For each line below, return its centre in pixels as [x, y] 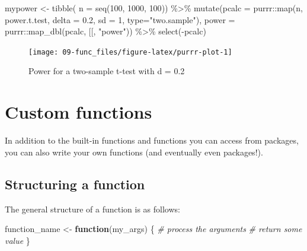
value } [17, 240]
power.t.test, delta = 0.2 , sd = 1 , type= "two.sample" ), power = [120, 19]
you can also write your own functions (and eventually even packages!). [134, 152]
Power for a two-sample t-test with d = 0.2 [107, 71]
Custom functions [79, 112]
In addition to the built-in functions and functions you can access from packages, [152, 140]
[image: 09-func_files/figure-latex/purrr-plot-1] [130, 52]
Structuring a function [75, 184]
